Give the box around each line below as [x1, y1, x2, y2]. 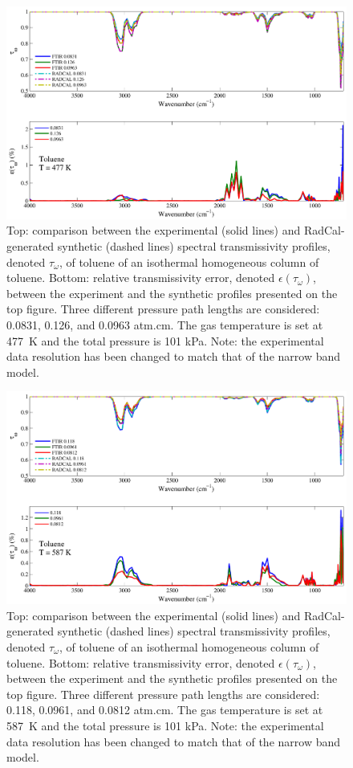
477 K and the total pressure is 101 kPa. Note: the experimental [6, 332, 324, 349]
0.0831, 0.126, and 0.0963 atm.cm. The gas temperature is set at [6, 317, 323, 333]
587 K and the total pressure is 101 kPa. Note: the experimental [6, 717, 324, 733]
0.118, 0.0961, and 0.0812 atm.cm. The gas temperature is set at [6, 701, 323, 718]
